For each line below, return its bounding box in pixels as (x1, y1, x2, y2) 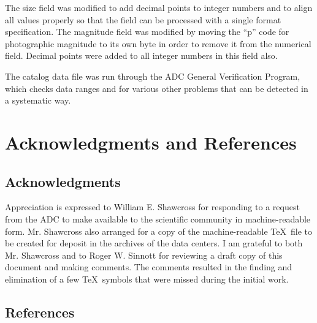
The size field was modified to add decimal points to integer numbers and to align (5, 1, 313, 13)
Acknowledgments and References (5, 129, 297, 154)
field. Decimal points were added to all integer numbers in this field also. (5, 49, 278, 62)
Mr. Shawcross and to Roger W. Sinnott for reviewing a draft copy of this (5, 248, 283, 261)
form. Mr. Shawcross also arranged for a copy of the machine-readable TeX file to (5, 224, 312, 237)
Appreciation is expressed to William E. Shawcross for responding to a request (5, 200, 300, 213)
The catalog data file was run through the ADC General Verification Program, (5, 69, 300, 82)
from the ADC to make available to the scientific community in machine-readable (5, 212, 311, 225)
